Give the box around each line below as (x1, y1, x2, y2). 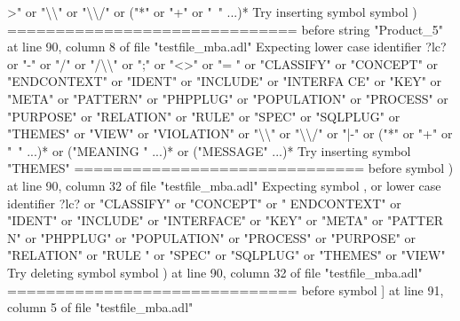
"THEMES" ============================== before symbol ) (7, 159, 454, 177)
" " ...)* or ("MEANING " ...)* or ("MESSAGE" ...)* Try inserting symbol (7, 141, 411, 160)
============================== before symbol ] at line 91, (7, 280, 444, 299)
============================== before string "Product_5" (7, 20, 443, 38)
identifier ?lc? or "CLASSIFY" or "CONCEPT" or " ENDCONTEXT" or (7, 193, 401, 212)
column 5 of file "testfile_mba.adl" (7, 298, 194, 317)
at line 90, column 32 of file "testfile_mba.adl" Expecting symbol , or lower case (7, 176, 441, 194)
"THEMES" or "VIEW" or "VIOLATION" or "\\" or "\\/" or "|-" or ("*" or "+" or (7, 124, 453, 143)
